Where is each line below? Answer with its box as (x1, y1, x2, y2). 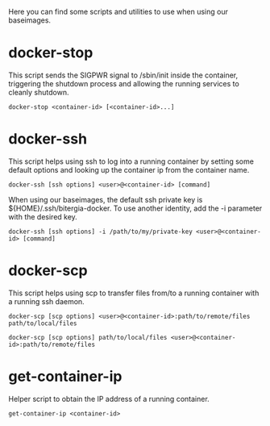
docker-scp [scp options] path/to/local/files (8, 333, 168, 341)
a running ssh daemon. (8, 296, 85, 306)
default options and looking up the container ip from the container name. (8, 165, 250, 174)
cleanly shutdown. (8, 87, 69, 97)
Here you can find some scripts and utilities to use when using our (8, 7, 228, 16)
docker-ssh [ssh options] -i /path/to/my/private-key (8, 228, 193, 236)
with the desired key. (8, 211, 78, 221)
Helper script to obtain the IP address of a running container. (8, 394, 210, 403)
